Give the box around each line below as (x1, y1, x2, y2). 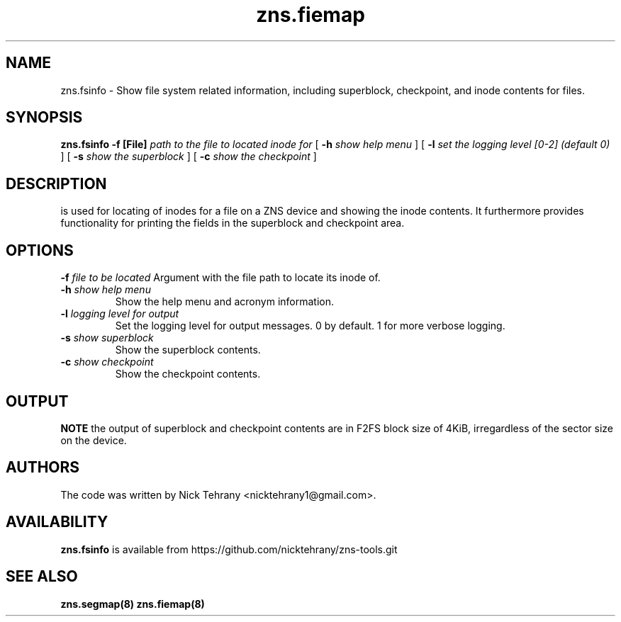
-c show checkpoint (60, 356, 154, 368)
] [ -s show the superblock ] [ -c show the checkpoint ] (60, 150, 317, 163)
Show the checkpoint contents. (115, 368, 261, 380)
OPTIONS (6, 241, 74, 259)
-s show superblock (60, 332, 154, 344)
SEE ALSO (6, 567, 78, 586)
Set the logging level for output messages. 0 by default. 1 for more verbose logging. (115, 320, 505, 332)
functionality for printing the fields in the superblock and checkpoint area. (60, 217, 405, 230)
